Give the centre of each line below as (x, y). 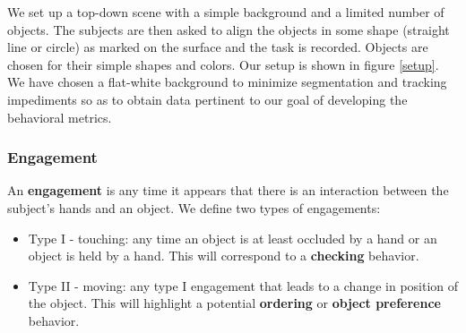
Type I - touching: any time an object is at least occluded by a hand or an (233, 238)
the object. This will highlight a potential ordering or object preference (234, 303)
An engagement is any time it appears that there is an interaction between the (228, 190)
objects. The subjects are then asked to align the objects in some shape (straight (229, 29)
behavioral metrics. (60, 117)
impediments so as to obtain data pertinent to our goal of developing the (207, 99)
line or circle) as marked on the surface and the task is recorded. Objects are (218, 47)
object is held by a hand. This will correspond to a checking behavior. (224, 256)
